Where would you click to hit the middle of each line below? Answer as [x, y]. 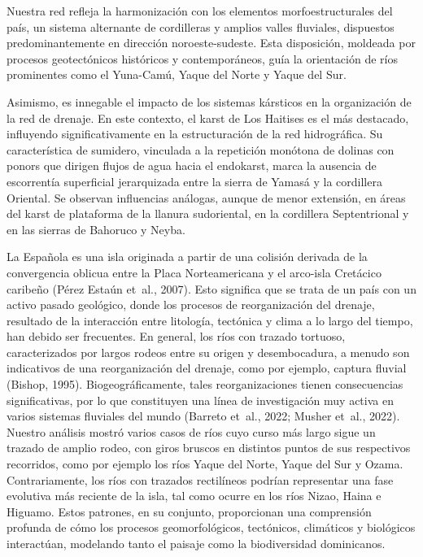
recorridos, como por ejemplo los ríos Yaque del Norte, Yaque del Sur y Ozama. [205, 464]
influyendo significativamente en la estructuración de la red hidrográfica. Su [195, 134]
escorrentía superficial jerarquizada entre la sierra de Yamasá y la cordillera [194, 181]
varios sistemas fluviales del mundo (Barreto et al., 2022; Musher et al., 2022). [203, 416]
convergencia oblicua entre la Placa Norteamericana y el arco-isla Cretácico [194, 272]
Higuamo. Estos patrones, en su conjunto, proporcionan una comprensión [189, 511]
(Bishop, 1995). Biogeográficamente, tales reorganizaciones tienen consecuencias [205, 384]
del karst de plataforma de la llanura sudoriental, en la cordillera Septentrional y [208, 213]
